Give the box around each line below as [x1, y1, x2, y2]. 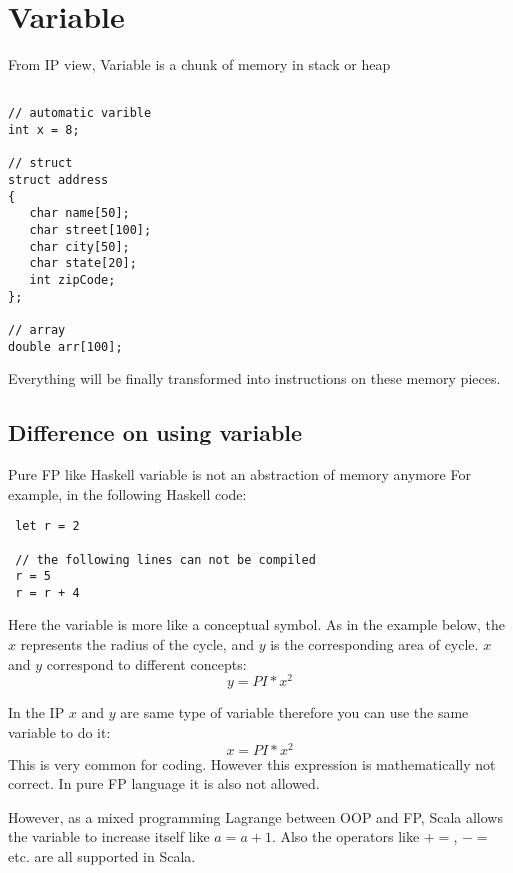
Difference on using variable [8, 417, 303, 448]
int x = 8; [8, 123, 80, 138]
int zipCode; [29, 272, 116, 287]
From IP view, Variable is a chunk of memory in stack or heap [8, 54, 391, 75]
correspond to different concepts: [46, 653, 247, 674]
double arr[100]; [8, 339, 123, 354]
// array [8, 322, 66, 337]
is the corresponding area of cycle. [270, 634, 479, 655]
